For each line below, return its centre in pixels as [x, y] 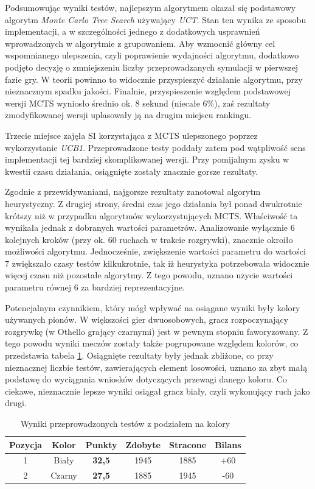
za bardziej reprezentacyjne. [133, 287]
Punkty [101, 444]
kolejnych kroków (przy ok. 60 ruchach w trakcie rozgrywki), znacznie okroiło [149, 239]
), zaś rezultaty [242, 103]
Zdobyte [143, 444]
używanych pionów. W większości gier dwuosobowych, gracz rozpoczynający [147, 319]
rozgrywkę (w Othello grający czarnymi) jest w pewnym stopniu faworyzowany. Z [157, 331]
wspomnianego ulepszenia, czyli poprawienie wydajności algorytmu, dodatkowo [152, 55]
